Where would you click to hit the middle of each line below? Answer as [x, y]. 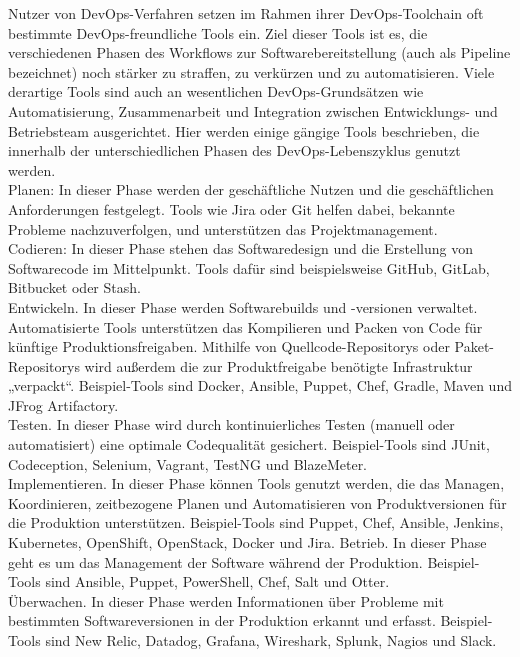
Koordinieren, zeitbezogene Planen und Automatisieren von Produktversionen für [257, 502]
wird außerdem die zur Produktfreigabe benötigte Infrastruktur [278, 365]
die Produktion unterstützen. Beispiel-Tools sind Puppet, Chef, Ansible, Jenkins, [256, 522]
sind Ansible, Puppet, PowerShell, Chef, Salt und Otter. [217, 581]
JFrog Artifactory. [63, 404]
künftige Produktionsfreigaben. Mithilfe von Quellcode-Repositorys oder [229, 346]
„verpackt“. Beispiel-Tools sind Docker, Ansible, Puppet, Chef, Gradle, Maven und [260, 385]
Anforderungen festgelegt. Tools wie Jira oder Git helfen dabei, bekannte [231, 208]
